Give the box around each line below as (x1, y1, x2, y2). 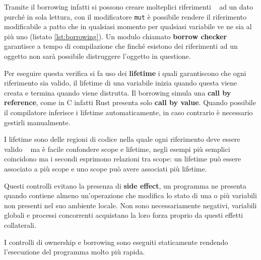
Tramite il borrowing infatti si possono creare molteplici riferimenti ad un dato (4, 2, 253, 12)
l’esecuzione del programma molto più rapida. (4, 246, 145, 257)
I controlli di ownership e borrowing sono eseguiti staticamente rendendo (4, 236, 228, 247)
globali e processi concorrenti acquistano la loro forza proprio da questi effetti (4, 210, 243, 220)
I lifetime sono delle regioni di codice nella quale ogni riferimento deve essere (4, 134, 240, 144)
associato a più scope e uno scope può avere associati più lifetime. (4, 163, 207, 174)
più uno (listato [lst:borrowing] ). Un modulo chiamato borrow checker (4, 31, 227, 41)
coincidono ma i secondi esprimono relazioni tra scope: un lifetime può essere (4, 153, 241, 164)
